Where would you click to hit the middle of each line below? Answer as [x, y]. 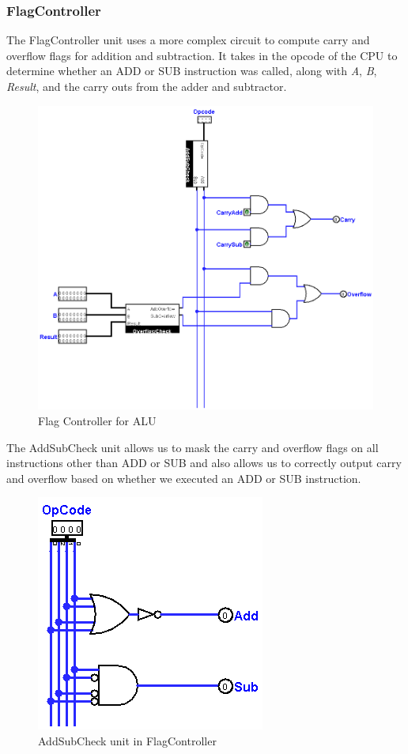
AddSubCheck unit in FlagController [127, 740]
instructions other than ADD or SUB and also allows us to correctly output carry [204, 463]
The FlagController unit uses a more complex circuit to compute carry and [188, 40]
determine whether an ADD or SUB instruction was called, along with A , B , [192, 71]
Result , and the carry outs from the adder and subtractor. [147, 86]
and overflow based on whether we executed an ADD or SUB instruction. [184, 478]
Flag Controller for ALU [97, 420]
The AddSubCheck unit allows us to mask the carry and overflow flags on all [193, 447]
